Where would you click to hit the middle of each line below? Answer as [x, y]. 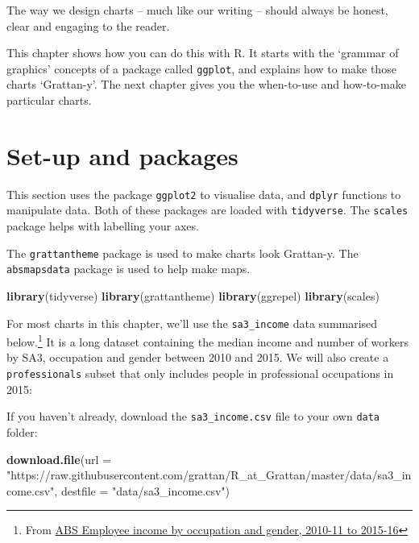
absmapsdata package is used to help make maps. [129, 269]
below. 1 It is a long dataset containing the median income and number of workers [207, 340]
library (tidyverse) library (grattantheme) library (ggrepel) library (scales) [193, 295]
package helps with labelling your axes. [103, 226]
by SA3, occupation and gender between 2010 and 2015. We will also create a [198, 357]
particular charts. [49, 100]
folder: [22, 431]
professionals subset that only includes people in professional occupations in [200, 373]
